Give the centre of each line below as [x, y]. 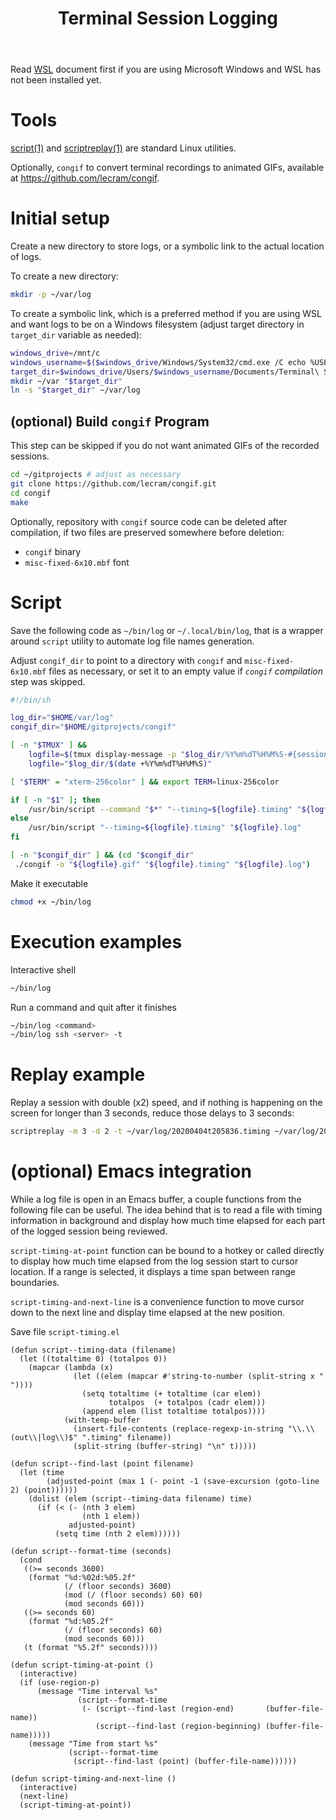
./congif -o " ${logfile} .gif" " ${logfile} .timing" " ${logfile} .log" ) [162, 864]
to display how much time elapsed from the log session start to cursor [154, 1261]
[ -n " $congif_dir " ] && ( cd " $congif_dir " [102, 855]
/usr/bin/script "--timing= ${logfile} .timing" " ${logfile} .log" [165, 828]
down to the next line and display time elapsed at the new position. [147, 1312]
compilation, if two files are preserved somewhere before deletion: [147, 532]
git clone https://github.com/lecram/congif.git [113, 484]
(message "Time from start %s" [93, 1744]
